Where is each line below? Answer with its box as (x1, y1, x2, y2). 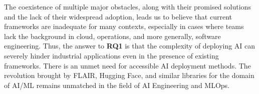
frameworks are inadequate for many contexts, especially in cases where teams (4, 21, 244, 31)
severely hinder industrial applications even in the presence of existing (4, 50, 219, 60)
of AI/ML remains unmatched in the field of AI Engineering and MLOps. (4, 79, 230, 90)
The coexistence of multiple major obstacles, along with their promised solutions (4, 1, 251, 11)
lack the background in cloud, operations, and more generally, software (4, 30, 221, 41)
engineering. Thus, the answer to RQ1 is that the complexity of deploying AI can (4, 40, 255, 51)
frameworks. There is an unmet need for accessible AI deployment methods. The (4, 60, 251, 70)
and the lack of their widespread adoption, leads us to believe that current (4, 11, 232, 21)
